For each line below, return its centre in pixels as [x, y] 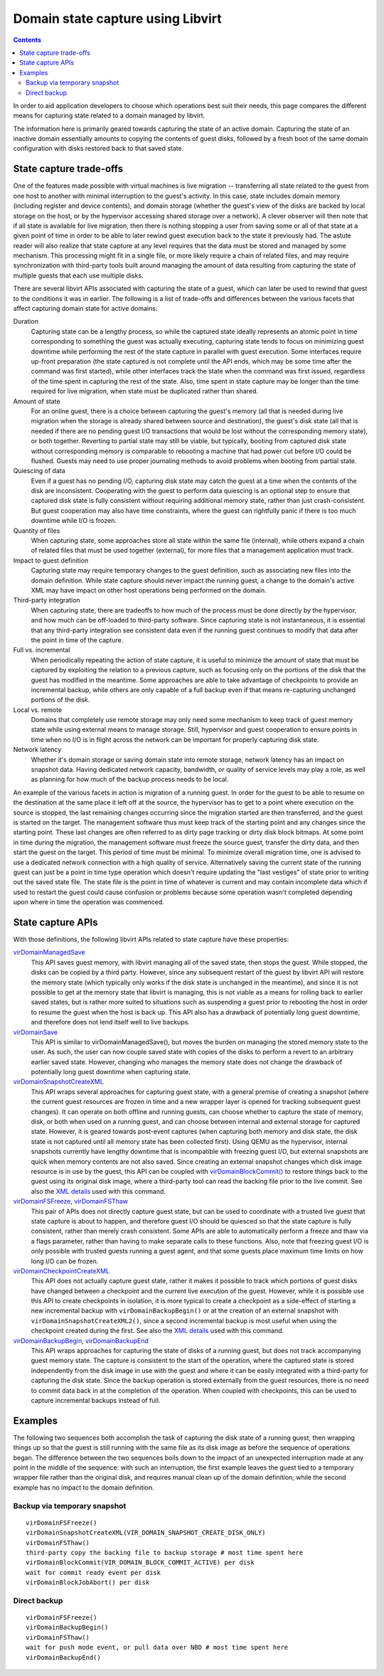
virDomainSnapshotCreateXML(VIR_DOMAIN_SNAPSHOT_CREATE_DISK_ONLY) [146, 1533]
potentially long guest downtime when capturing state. [111, 1072]
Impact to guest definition [51, 560]
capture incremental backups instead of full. [96, 1400]
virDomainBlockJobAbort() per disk [88, 1582]
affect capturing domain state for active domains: [85, 309]
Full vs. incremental [42, 650]
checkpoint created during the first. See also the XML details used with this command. [158, 1331]
